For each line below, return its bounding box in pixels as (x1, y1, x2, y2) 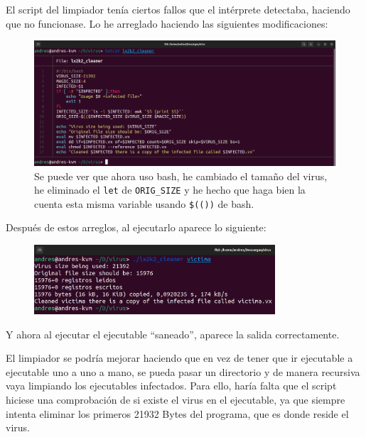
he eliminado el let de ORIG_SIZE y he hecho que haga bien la (34, 182, 306, 197)
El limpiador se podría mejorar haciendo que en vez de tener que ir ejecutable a (6, 350, 353, 365)
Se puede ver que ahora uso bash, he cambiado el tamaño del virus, (34, 168, 328, 183)
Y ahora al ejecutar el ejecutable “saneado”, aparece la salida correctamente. (6, 326, 340, 341)
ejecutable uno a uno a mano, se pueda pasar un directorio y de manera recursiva (6, 364, 360, 379)
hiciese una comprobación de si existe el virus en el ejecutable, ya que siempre (6, 392, 345, 407)
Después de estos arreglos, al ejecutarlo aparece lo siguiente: (6, 220, 267, 235)
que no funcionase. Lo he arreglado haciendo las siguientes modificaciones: (6, 16, 328, 31)
